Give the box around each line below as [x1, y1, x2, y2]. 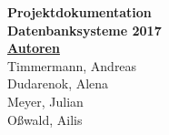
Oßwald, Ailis [7, 109, 83, 129]
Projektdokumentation [7, 3, 152, 21]
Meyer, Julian [7, 91, 84, 110]
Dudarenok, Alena [7, 74, 109, 93]
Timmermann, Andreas [7, 56, 137, 75]
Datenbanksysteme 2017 [7, 20, 162, 39]
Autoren [7, 38, 60, 57]
